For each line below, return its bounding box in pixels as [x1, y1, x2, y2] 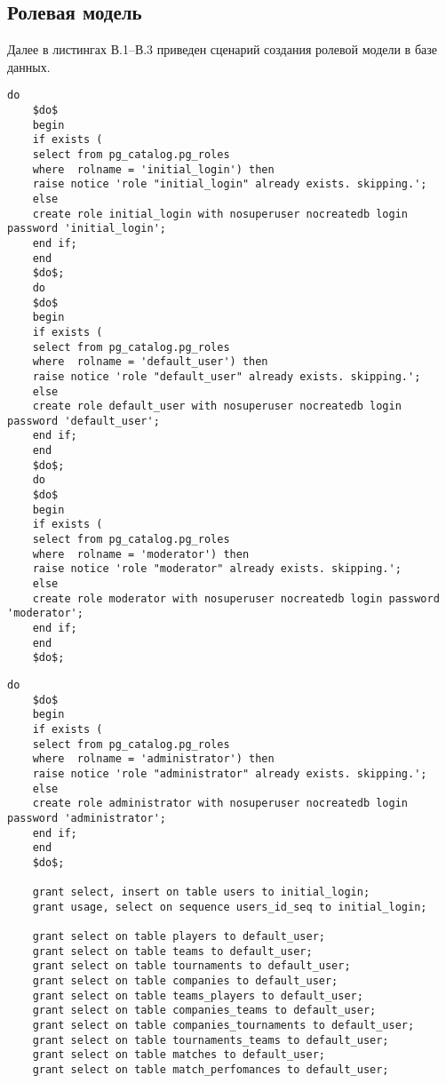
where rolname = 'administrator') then [32, 753, 275, 766]
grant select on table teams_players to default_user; [32, 989, 363, 1002]
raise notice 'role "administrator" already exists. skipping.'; [32, 767, 427, 780]
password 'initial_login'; [7, 222, 166, 235]
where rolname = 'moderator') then [32, 547, 250, 561]
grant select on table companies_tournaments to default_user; [32, 1019, 415, 1032]
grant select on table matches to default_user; [32, 1048, 325, 1062]
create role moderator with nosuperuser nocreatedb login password [32, 592, 440, 605]
